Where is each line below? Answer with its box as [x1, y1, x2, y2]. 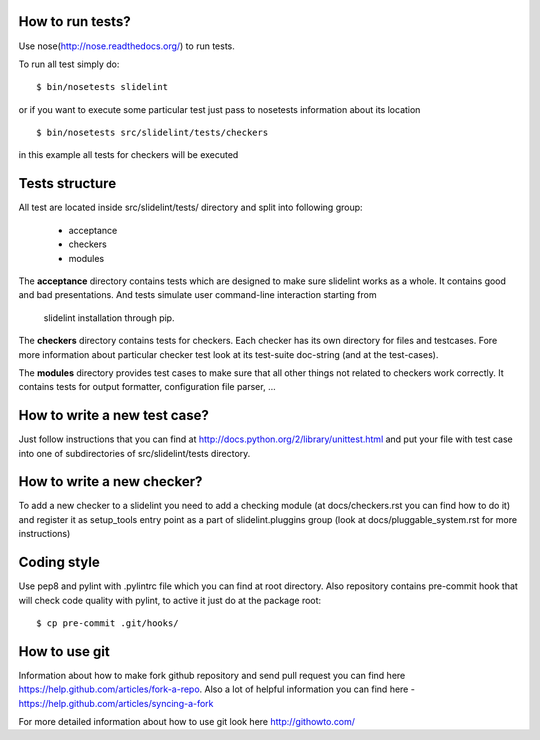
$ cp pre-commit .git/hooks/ [36, 617, 179, 629]
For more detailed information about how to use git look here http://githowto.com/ [18, 716, 355, 728]
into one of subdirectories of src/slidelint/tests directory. [18, 447, 251, 459]
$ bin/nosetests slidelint [36, 81, 169, 93]
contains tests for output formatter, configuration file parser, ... [18, 381, 276, 393]
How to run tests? [18, 13, 131, 30]
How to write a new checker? [18, 473, 203, 490]
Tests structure [18, 175, 117, 192]
